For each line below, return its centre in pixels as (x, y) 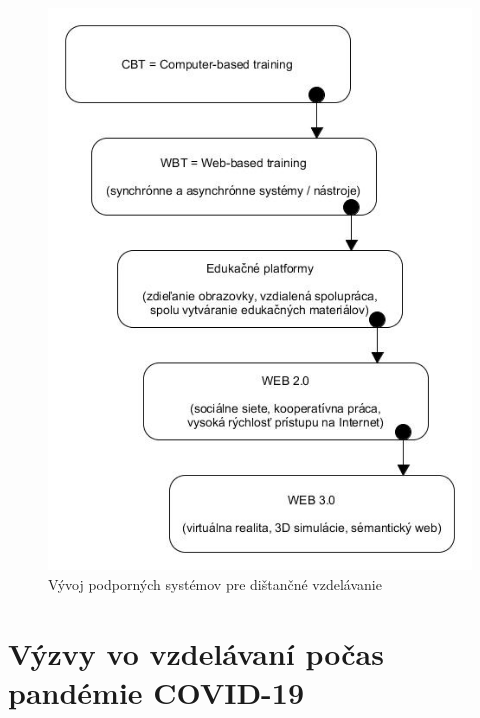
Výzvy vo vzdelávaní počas (196, 652)
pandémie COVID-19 (156, 692)
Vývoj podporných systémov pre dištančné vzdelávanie (215, 584)
